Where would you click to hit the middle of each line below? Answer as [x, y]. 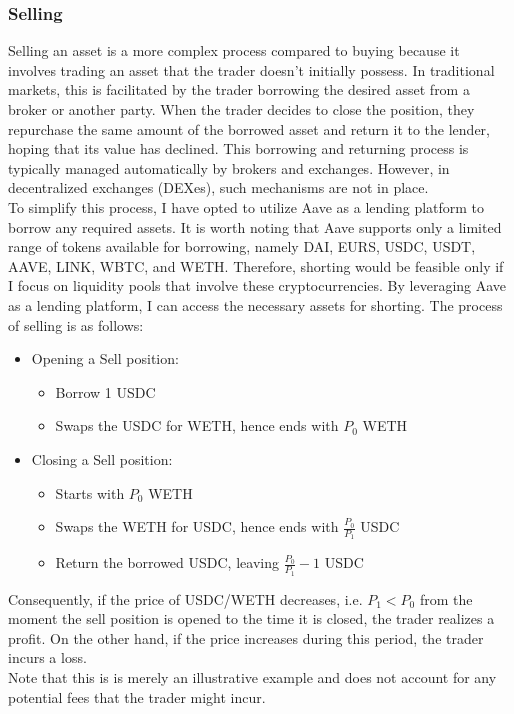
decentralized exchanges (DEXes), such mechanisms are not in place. [218, 187]
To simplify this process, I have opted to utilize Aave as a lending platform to [246, 206]
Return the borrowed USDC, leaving [167, 562]
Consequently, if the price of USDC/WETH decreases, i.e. [185, 598]
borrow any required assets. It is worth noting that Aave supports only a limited [255, 226]
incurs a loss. [47, 657]
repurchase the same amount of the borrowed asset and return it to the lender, [249, 128]
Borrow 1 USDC [105, 391]
